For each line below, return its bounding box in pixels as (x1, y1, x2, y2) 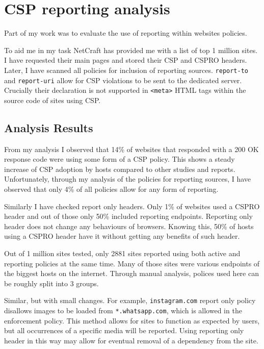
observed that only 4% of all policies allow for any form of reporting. (4, 184, 219, 194)
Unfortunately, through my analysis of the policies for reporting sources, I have (4, 173, 251, 184)
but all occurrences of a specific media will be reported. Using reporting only (4, 325, 244, 336)
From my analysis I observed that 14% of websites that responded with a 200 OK (4, 143, 259, 154)
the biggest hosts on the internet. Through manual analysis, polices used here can (4, 268, 259, 279)
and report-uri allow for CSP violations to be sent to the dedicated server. (4, 74, 242, 85)
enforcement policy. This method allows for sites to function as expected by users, (4, 315, 260, 326)
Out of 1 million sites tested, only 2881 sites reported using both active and (4, 248, 241, 259)
